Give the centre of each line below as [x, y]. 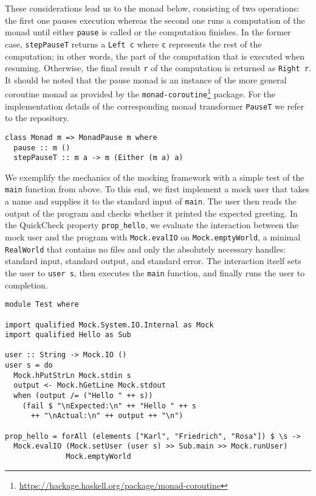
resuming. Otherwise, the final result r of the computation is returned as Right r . [158, 68]
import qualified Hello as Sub [68, 335]
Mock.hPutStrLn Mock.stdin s [72, 375]
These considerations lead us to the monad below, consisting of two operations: [152, 8]
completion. [26, 285]
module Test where [42, 305]
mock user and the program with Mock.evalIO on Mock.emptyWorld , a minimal [153, 237]
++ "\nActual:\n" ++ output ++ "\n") [107, 416]
